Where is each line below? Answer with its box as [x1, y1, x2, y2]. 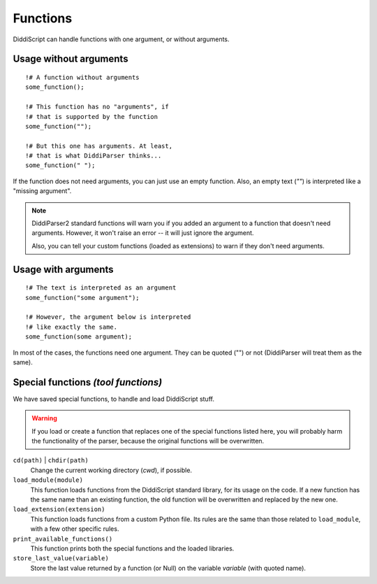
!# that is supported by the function [25, 113, 158, 120]
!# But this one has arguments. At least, [25, 142, 173, 150]
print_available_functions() [13, 535, 113, 543]
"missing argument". [13, 187, 72, 195]
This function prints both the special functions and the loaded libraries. [30, 544, 235, 553]
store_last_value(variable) [13, 555, 110, 562]
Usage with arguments [13, 263, 114, 276]
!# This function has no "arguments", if [25, 103, 169, 111]
